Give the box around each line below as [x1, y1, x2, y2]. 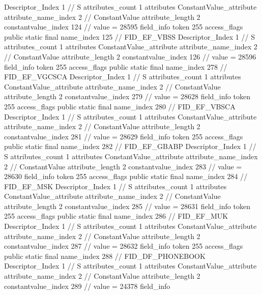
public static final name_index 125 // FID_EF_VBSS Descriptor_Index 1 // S [4, 31, 255, 42]
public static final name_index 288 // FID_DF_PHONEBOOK [4, 250, 206, 261]
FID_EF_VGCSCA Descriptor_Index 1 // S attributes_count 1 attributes [4, 71, 241, 82]
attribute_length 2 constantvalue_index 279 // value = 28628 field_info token [4, 91, 250, 102]
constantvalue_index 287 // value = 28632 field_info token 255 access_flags [4, 241, 243, 251]
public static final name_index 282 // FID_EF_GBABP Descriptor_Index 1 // [4, 141, 256, 152]
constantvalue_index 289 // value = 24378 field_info [4, 280, 170, 291]
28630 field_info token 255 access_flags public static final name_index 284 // [4, 171, 248, 182]
